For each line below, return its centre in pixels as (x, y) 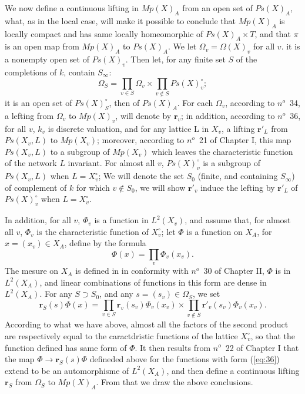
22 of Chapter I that (262, 347)
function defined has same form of (66, 347)
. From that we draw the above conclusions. (175, 382)
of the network (31, 163)
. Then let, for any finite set (175, 59)
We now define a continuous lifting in (72, 8)
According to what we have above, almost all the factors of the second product (147, 324)
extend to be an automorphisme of (67, 370)
